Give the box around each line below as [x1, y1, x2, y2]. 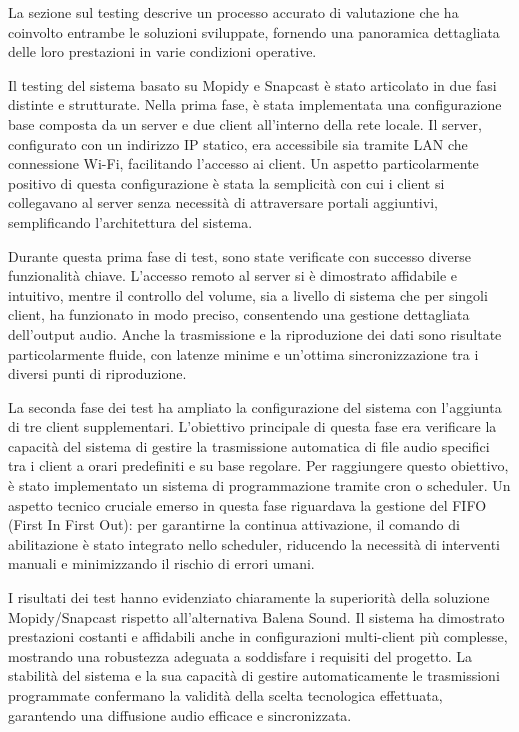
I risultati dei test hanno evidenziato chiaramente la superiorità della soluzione [8, 587, 490, 608]
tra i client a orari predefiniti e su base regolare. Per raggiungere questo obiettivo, [8, 455, 509, 476]
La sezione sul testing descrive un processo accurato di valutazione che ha [8, 2, 459, 22]
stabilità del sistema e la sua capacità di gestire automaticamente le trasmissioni [8, 665, 500, 686]
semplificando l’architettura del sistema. [8, 211, 253, 232]
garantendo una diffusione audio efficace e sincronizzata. [8, 704, 352, 725]
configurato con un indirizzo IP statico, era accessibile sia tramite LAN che [8, 133, 468, 154]
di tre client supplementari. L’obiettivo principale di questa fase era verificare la [8, 416, 497, 437]
